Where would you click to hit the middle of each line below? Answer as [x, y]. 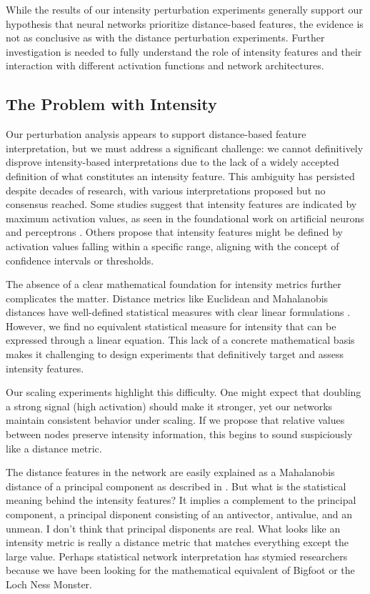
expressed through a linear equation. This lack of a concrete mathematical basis [180, 340]
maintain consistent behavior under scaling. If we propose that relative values [175, 420]
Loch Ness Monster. [49, 584]
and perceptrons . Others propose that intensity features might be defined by [174, 232]
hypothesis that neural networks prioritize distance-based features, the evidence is [185, 23]
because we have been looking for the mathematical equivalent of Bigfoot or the [180, 570]
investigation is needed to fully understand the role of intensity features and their [184, 51]
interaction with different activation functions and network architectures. [165, 65]
